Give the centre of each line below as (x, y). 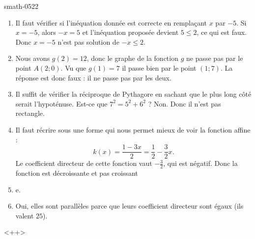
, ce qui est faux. (222, 32)
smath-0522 (21, 6)
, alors (47, 32)
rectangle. (30, 113)
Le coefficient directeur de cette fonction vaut (84, 163)
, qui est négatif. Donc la (200, 163)
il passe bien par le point (159, 67)
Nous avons (33, 58)
